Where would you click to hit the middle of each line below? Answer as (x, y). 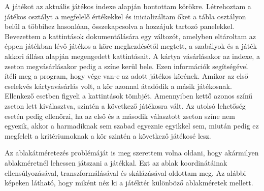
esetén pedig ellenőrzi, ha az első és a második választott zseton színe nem (120, 116)
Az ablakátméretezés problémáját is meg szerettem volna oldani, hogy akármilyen (132, 153)
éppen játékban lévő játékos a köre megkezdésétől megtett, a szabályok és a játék (131, 46)
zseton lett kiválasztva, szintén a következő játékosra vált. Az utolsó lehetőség (125, 105)
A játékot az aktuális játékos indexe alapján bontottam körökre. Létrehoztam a (128, 6)
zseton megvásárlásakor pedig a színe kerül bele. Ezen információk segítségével (126, 66)
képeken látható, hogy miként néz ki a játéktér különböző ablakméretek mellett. (129, 183)
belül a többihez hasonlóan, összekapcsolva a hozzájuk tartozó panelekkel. (120, 26)
